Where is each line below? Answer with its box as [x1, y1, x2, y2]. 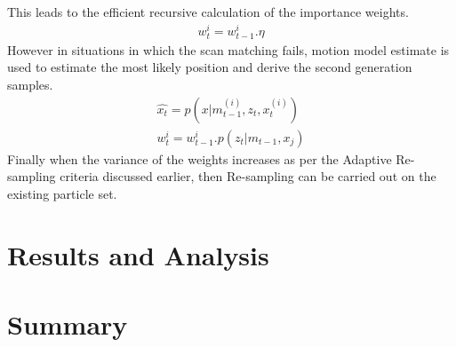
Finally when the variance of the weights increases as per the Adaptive [7, 149, 392, 168]
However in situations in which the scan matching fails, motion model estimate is [7, 40, 450, 59]
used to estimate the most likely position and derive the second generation [7, 58, 412, 76]
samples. [7, 75, 53, 94]
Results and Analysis [7, 236, 269, 272]
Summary [7, 306, 128, 343]
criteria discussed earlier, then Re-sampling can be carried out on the [60, 167, 436, 185]
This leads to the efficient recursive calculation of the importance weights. [7, 3, 409, 20]
